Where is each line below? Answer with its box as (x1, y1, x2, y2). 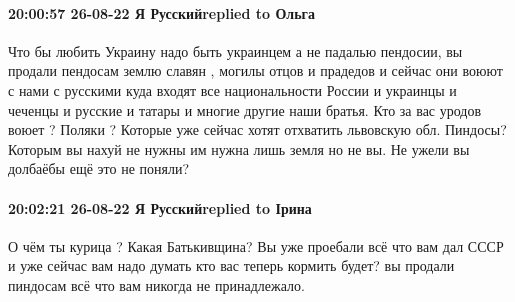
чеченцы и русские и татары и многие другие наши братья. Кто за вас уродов (8, 99, 482, 120)
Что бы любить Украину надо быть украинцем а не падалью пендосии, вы (8, 40, 463, 61)
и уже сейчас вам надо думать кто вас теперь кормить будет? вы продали (8, 255, 455, 276)
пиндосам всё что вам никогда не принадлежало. (8, 274, 305, 295)
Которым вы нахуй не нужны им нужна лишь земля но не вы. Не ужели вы (8, 138, 470, 159)
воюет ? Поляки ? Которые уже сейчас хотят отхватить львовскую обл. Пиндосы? (8, 119, 507, 140)
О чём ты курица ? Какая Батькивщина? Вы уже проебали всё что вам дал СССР (8, 235, 504, 256)
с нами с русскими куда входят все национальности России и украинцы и (8, 79, 457, 100)
